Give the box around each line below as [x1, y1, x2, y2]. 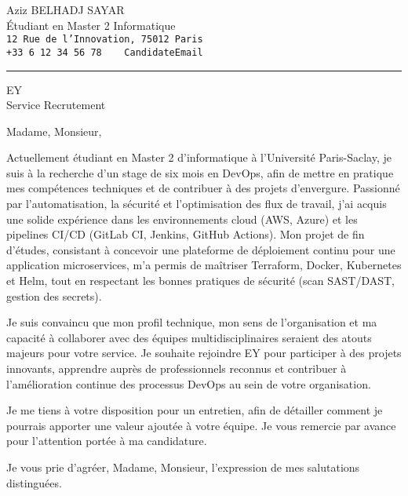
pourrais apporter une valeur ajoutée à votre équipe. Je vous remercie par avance [6, 417, 396, 433]
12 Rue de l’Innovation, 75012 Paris [6, 34, 203, 46]
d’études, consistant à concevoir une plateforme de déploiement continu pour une [6, 241, 395, 257]
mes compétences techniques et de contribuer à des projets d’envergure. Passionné [6, 180, 400, 196]
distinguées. [6, 474, 62, 491]
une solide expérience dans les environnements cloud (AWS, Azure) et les [6, 210, 358, 227]
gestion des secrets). [6, 287, 102, 304]
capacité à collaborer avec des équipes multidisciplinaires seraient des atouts [6, 329, 372, 345]
